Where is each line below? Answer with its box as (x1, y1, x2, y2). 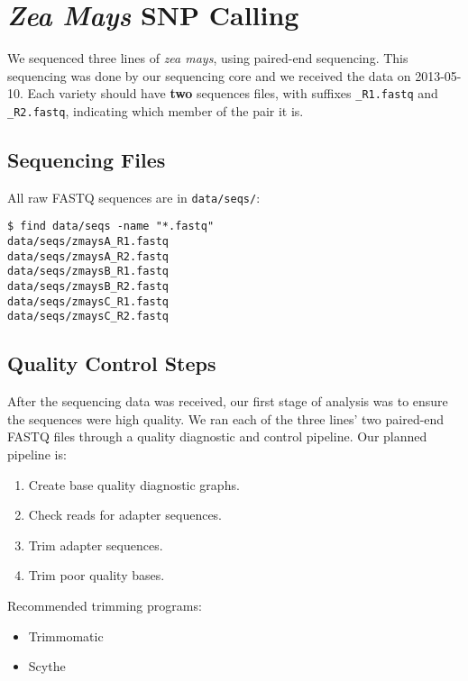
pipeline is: (7, 445, 67, 464)
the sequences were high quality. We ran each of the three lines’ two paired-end (7, 409, 445, 428)
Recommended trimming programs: (7, 596, 202, 615)
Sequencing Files (7, 146, 166, 174)
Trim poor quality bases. (28, 566, 165, 585)
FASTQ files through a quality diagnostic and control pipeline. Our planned (7, 427, 427, 446)
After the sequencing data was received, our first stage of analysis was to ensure (7, 392, 448, 411)
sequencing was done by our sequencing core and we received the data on (7, 66, 411, 85)
